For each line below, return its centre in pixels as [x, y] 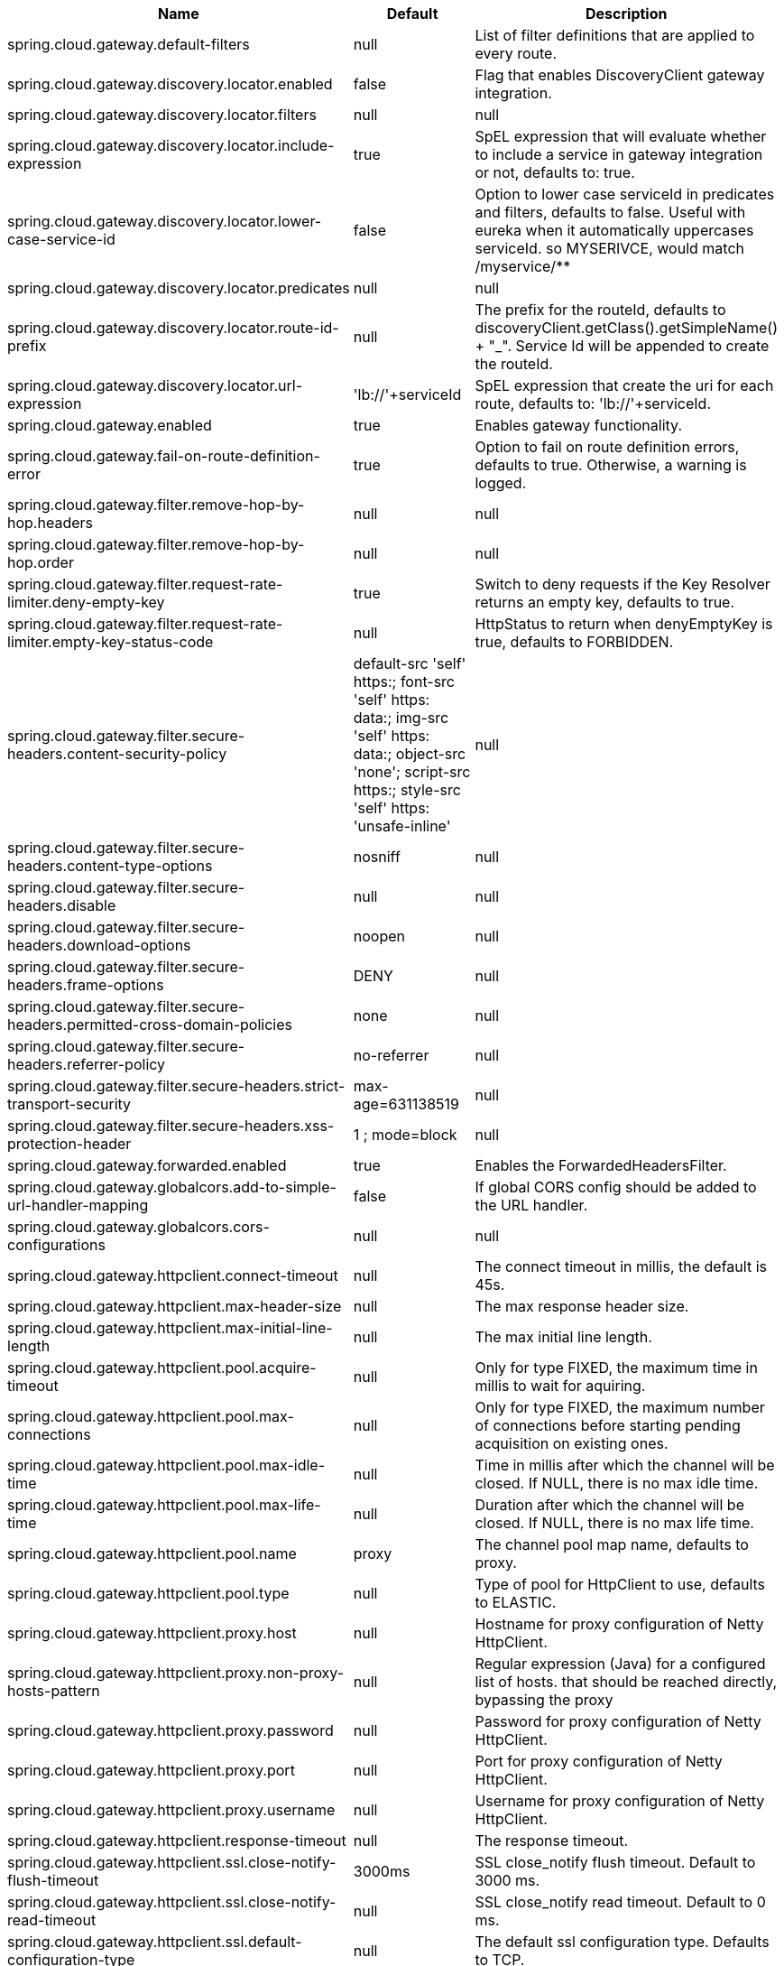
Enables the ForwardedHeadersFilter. [601, 1165]
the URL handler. [531, 1205]
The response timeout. [552, 1841]
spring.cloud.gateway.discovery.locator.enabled [170, 84]
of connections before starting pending [608, 1425]
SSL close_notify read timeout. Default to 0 [620, 1902]
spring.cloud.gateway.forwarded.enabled [147, 1165]
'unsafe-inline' [402, 826]
